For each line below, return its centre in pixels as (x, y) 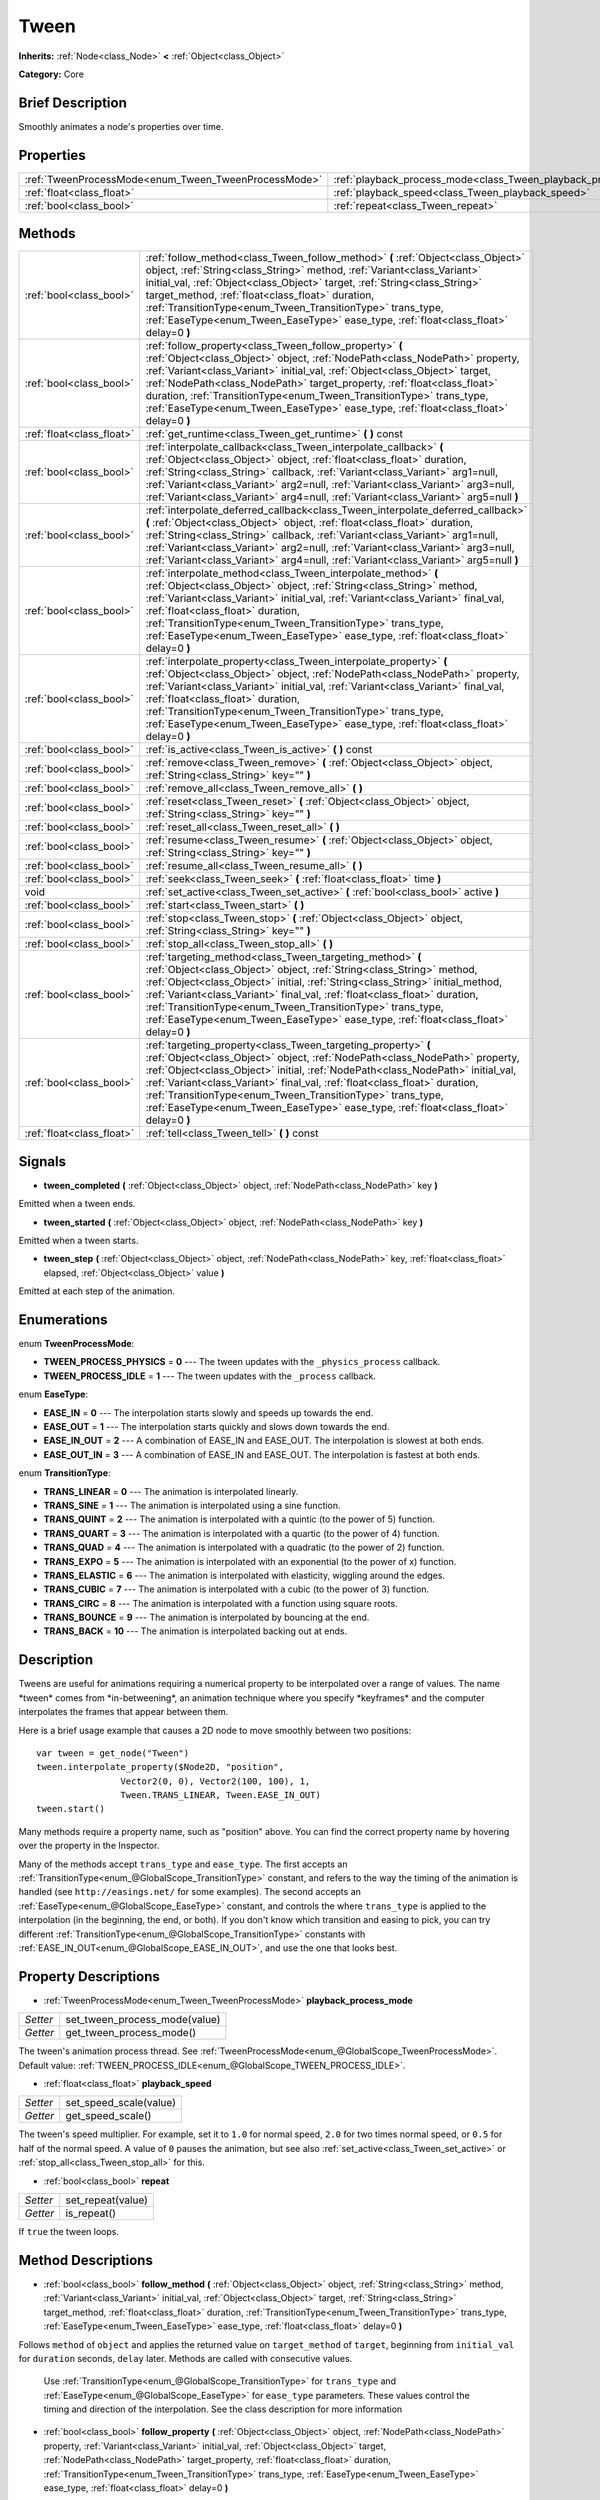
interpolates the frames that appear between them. (123, 1712)
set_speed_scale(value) (121, 2103)
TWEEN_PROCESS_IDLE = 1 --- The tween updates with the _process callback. (210, 1376)
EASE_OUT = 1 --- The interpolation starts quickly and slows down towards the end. (216, 1426)
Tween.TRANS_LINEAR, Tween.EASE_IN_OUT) (221, 1795)
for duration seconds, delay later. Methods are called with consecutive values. (185, 2358)
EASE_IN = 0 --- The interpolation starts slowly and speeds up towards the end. (208, 1412)
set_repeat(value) (107, 2200)
